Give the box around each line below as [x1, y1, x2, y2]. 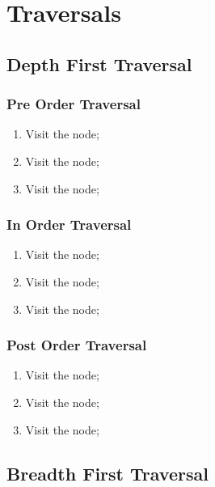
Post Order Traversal [6, 335, 147, 355]
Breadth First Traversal [6, 460, 209, 485]
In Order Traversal [6, 214, 132, 235]
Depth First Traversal [6, 51, 192, 76]
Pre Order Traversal [6, 94, 141, 114]
